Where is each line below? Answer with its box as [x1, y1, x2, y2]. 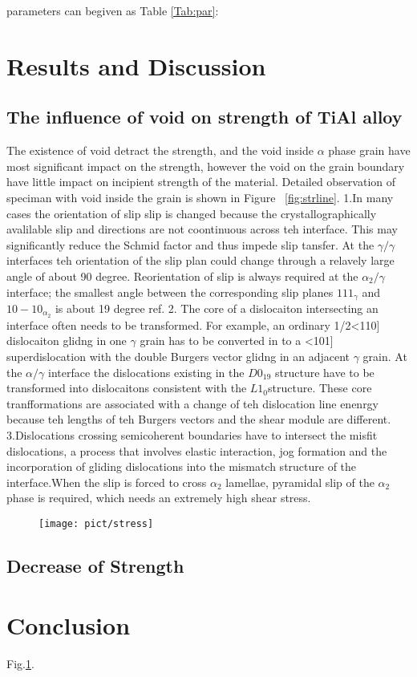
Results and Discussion [6, 49, 266, 82]
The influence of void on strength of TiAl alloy [6, 104, 403, 129]
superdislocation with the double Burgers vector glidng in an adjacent [6, 348, 350, 365]
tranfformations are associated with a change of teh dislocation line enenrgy [6, 395, 379, 411]
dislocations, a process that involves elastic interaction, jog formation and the [6, 442, 387, 459]
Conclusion [6, 608, 131, 641]
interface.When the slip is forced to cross [6, 473, 207, 490]
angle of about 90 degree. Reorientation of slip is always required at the [6, 267, 358, 284]
